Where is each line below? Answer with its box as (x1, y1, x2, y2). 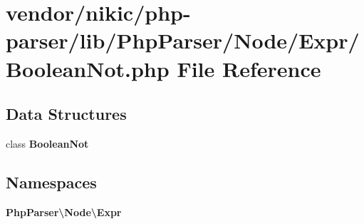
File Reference (177, 54, 321, 83)
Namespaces (6, 170, 97, 193)
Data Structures (6, 103, 127, 125)
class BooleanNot (6, 136, 89, 151)
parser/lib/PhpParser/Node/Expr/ (6, 26, 360, 55)
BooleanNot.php (6, 54, 170, 83)
